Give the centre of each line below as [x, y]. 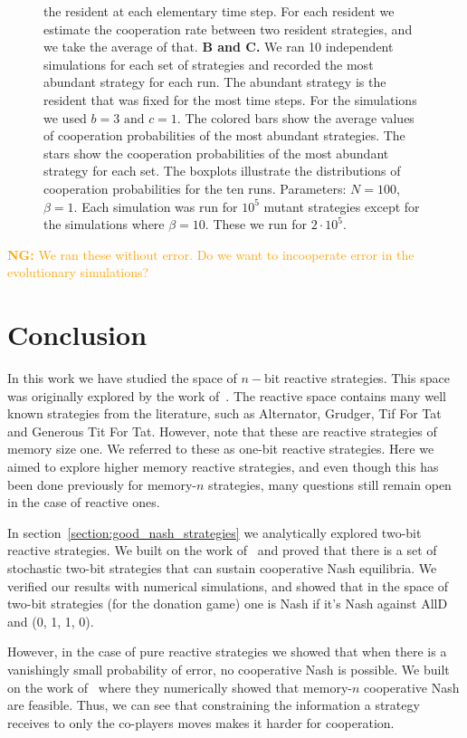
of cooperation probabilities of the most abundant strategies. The [224, 135]
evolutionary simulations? [78, 272]
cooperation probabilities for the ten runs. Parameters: [195, 188]
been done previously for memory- [102, 484]
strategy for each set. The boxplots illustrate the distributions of [222, 171]
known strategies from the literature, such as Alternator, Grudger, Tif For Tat [224, 413]
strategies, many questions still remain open [330, 484]
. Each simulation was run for [156, 206]
